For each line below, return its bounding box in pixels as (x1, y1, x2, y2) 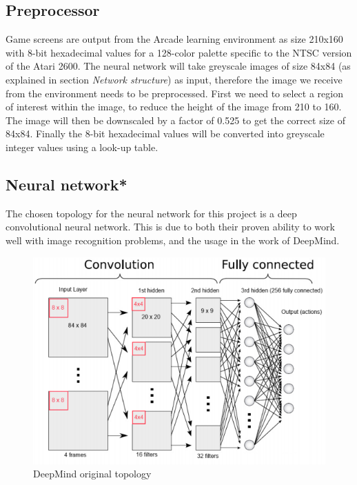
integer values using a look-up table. (6, 139, 159, 154)
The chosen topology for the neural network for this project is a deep (6, 206, 297, 220)
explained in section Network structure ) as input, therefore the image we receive (6, 72, 343, 86)
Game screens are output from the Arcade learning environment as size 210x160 (6, 32, 343, 46)
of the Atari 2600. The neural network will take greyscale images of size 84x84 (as (6, 59, 351, 73)
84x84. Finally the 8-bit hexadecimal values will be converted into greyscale (6, 126, 325, 141)
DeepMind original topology (33, 466, 152, 481)
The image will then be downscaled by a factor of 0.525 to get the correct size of (6, 112, 345, 127)
